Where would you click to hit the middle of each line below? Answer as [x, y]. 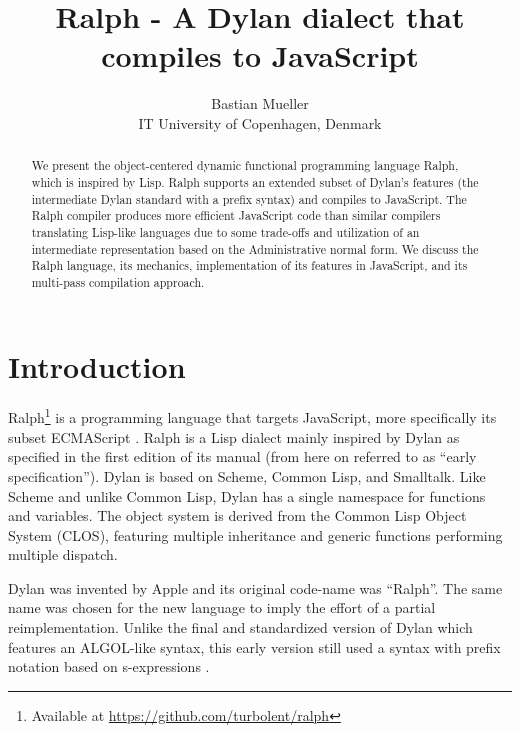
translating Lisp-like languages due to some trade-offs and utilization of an [225, 231]
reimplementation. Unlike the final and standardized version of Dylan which [240, 627]
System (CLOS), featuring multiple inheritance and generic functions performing [255, 534]
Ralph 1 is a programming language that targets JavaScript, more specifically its [252, 416]
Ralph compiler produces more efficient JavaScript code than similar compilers [236, 215]
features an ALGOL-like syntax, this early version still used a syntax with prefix [254, 646]
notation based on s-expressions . [109, 666]
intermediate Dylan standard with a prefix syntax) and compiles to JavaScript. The [249, 198]
